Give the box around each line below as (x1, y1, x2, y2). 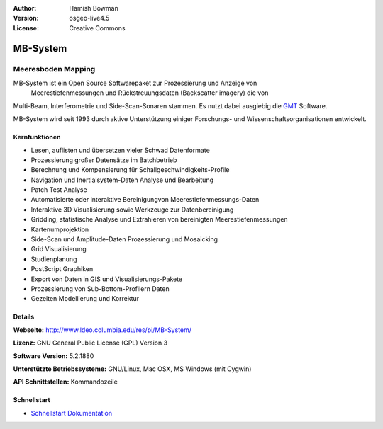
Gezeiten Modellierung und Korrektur (30, 294, 140, 303)
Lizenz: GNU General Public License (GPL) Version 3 (13, 338, 168, 347)
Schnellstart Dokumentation (30, 408, 113, 417)
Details (13, 312, 35, 321)
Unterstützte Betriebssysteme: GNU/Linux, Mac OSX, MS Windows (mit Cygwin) (13, 365, 252, 373)
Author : (13, 4, 37, 12)
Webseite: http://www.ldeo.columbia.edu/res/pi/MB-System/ (13, 326, 191, 334)
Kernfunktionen (13, 133, 61, 142)
